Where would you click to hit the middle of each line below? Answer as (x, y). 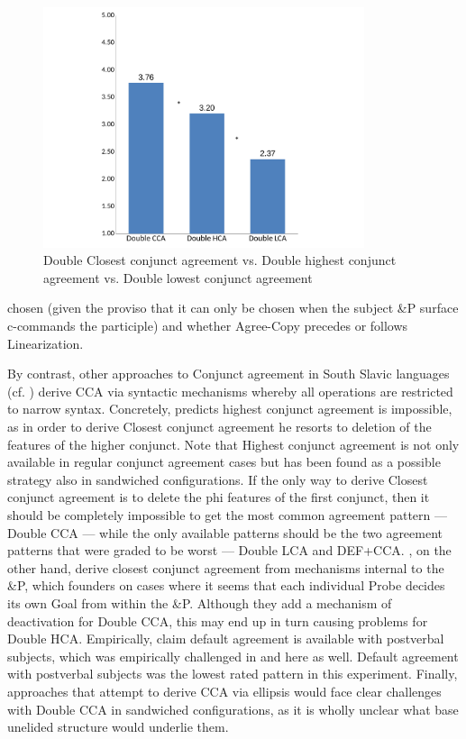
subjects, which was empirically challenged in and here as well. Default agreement (233, 656)
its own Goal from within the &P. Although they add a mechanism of (200, 602)
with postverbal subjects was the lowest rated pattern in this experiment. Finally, (233, 674)
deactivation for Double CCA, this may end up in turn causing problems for (218, 620)
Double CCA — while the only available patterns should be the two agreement (225, 532)
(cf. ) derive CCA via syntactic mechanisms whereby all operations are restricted (230, 391)
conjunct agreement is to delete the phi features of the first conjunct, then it (219, 497)
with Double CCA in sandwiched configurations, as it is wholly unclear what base (233, 709)
